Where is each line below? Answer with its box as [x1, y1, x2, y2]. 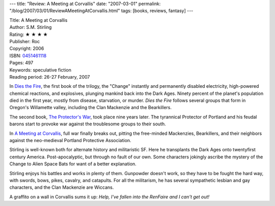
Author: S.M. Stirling [9, 24, 52, 30]
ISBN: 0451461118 [9, 52, 47, 58]
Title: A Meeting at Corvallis [9, 17, 68, 23]
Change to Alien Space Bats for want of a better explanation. [9, 161, 137, 167]
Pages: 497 [9, 60, 34, 66]
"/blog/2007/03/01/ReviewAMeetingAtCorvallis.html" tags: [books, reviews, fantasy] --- [9, 8, 194, 14]
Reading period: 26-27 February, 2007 [9, 74, 90, 80]
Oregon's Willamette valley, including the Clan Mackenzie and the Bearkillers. [9, 105, 172, 111]
